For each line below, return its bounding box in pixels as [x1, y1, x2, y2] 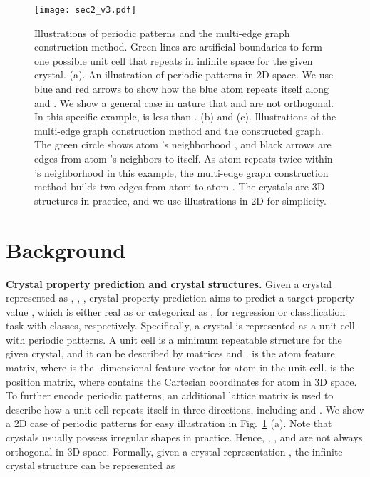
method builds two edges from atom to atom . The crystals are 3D [34, 179, 325, 194]
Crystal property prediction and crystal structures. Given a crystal [6, 276, 332, 291]
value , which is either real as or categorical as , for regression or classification [6, 304, 346, 319]
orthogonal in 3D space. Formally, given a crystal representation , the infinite [6, 443, 343, 458]
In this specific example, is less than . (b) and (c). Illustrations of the [34, 109, 336, 124]
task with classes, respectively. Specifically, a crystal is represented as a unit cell [6, 318, 355, 333]
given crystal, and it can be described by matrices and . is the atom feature [6, 346, 335, 361]
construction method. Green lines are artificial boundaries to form [34, 39, 322, 54]
